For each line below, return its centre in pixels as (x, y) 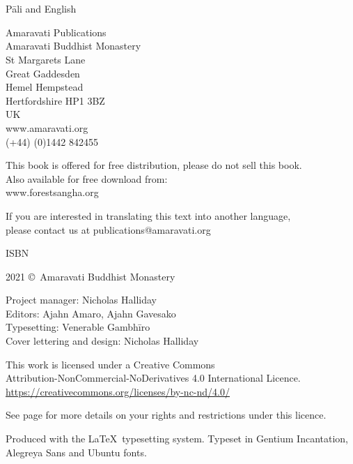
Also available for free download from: (87, 178)
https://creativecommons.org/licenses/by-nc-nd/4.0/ (118, 391)
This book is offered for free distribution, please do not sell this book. (154, 165)
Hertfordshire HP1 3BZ (55, 100)
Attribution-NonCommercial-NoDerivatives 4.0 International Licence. (153, 378)
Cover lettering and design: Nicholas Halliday (102, 341)
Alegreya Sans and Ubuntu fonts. (76, 452)
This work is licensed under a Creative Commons (110, 364)
